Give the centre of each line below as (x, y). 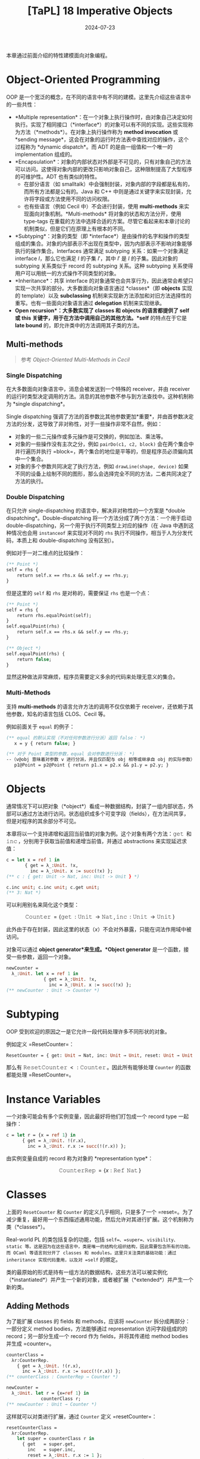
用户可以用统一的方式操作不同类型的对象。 (67, 273)
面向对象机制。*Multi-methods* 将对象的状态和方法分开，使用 (105, 214)
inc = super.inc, (52, 1450)
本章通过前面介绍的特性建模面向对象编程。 (58, 55)
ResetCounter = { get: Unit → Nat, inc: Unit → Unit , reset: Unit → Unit (100, 1055)
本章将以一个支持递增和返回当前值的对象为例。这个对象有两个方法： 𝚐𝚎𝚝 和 (99, 834)
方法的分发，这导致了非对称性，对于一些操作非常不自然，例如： (84, 424)
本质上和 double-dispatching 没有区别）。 (67, 540)
